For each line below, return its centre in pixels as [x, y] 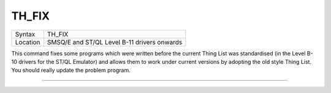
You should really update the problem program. [71, 71]
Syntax [25, 34]
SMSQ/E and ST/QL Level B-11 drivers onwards [115, 42]
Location [28, 42]
